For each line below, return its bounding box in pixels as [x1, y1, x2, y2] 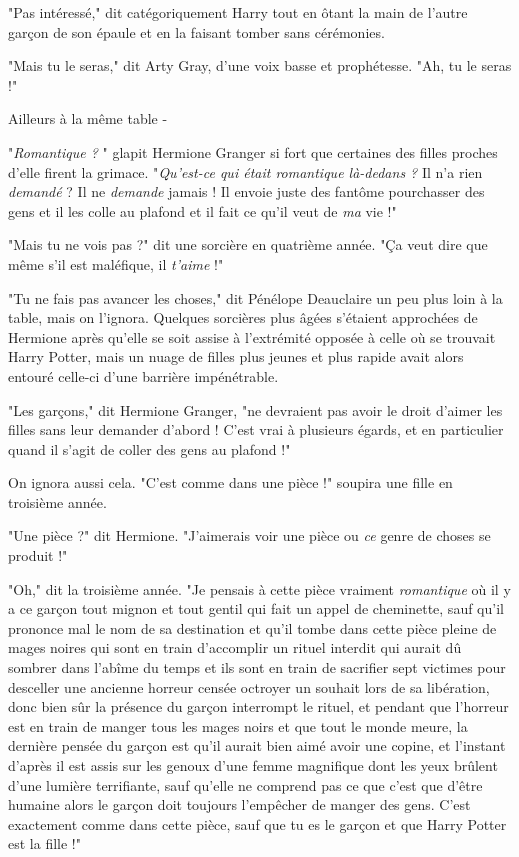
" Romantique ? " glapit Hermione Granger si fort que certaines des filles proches [8, 141, 498, 162]
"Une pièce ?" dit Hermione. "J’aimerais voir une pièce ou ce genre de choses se [8, 525, 491, 546]
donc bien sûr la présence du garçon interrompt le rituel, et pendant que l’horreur [8, 696, 509, 717]
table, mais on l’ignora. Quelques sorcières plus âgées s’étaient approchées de [8, 307, 478, 328]
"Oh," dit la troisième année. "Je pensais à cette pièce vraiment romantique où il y [8, 578, 511, 599]
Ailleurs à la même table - [8, 108, 168, 129]
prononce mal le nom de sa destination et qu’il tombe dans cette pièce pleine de [8, 617, 497, 638]
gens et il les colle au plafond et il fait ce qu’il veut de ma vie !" [8, 200, 397, 221]
